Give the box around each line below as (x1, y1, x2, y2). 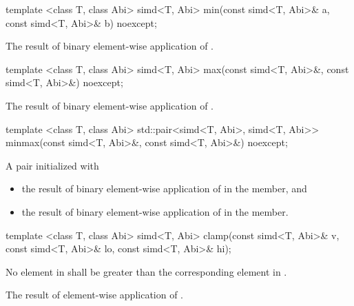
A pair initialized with (6, 158, 99, 172)
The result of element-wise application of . (6, 287, 184, 302)
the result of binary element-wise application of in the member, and (21, 181, 307, 196)
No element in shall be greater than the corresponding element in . (6, 264, 287, 278)
